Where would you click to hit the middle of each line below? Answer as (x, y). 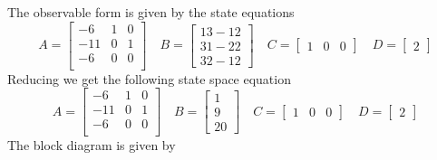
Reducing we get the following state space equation (149, 78)
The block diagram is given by (92, 145)
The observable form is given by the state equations (151, 12)
